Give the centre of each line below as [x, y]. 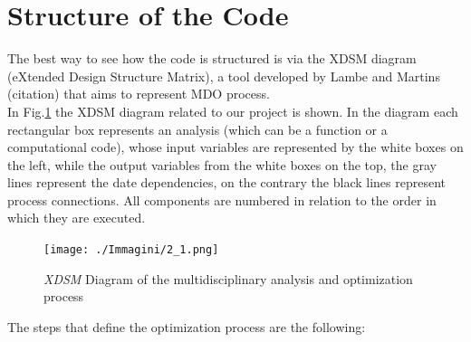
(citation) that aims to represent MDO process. [139, 94]
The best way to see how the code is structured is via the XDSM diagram [212, 58]
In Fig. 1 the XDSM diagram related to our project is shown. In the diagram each [233, 111]
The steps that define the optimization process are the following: [187, 326]
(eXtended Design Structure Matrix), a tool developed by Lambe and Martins [224, 76]
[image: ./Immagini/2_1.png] [131, 250]
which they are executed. [77, 218]
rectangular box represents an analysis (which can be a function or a [197, 129]
